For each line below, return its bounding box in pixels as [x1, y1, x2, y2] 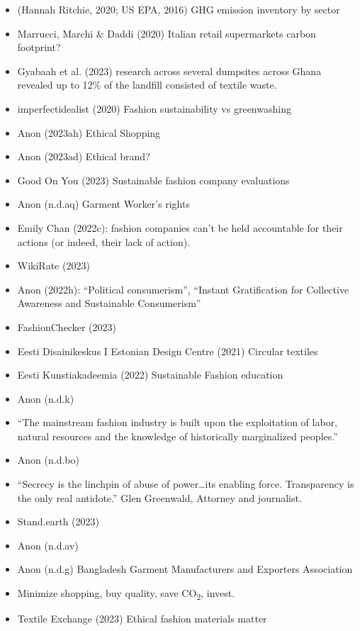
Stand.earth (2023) [17, 514, 99, 529]
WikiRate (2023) [17, 258, 90, 273]
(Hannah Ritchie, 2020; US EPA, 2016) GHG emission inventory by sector [17, 2, 340, 16]
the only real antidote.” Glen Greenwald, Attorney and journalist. [17, 490, 302, 505]
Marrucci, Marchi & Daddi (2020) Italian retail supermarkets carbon [17, 26, 316, 40]
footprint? [17, 40, 61, 55]
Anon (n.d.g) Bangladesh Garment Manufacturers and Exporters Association [17, 562, 353, 576]
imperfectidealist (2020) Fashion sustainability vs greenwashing [17, 101, 291, 116]
